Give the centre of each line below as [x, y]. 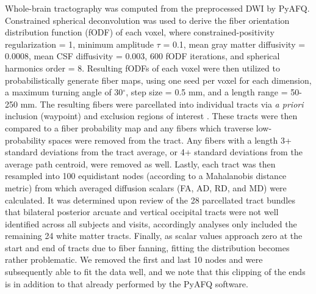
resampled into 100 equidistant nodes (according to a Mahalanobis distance [146, 176]
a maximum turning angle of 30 [64, 92]
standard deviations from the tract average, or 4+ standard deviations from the [154, 152]
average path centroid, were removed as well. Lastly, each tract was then [140, 164]
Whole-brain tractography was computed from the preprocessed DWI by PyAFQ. [157, 8]
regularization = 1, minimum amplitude [79, 44]
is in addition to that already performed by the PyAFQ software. [127, 283]
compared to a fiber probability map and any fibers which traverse [129, 127]
